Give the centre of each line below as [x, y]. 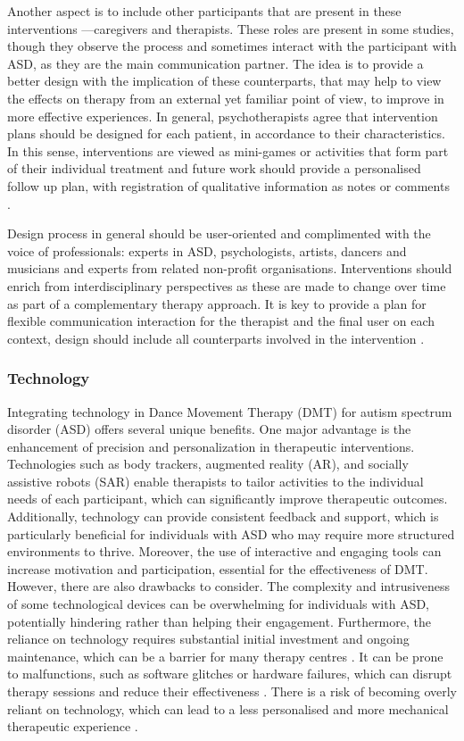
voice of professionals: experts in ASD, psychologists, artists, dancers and [207, 250]
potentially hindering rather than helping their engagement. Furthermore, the [219, 621]
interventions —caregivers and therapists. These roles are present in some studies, [231, 28]
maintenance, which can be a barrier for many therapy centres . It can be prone [225, 656]
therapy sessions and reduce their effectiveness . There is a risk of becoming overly [232, 691]
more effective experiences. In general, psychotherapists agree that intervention [223, 116]
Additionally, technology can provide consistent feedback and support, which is [223, 516]
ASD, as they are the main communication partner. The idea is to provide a [215, 63]
